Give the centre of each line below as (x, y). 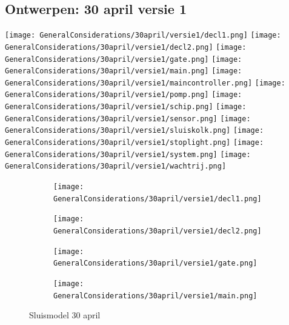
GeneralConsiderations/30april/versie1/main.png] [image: (124, 71)
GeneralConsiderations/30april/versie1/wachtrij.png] (116, 166)
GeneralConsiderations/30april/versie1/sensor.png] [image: (128, 119)
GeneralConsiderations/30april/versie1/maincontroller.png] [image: (145, 83)
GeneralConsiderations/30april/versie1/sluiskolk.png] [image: (135, 131)
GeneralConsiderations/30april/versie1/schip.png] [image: (126, 107)
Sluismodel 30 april (65, 315)
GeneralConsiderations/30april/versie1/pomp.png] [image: (124, 95)
